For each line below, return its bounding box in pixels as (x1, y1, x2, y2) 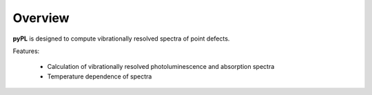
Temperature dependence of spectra (47, 72, 152, 81)
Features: (12, 47, 40, 55)
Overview (12, 10, 70, 25)
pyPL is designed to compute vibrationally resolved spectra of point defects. (12, 34, 230, 43)
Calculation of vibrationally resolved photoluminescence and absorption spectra (47, 63, 275, 71)
